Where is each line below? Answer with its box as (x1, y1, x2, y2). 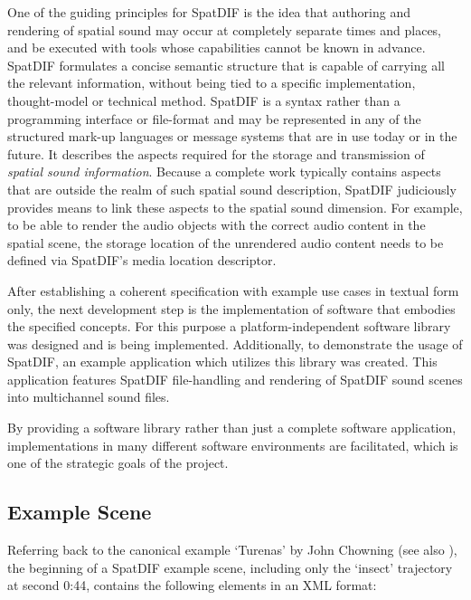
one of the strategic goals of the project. (7, 453, 229, 472)
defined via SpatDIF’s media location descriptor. (7, 251, 277, 270)
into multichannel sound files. (7, 387, 170, 406)
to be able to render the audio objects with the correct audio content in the (7, 215, 426, 234)
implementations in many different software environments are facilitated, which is (7, 435, 458, 454)
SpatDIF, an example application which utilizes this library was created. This (7, 352, 438, 371)
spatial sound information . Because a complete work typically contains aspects (7, 162, 441, 181)
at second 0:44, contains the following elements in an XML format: (7, 576, 377, 595)
